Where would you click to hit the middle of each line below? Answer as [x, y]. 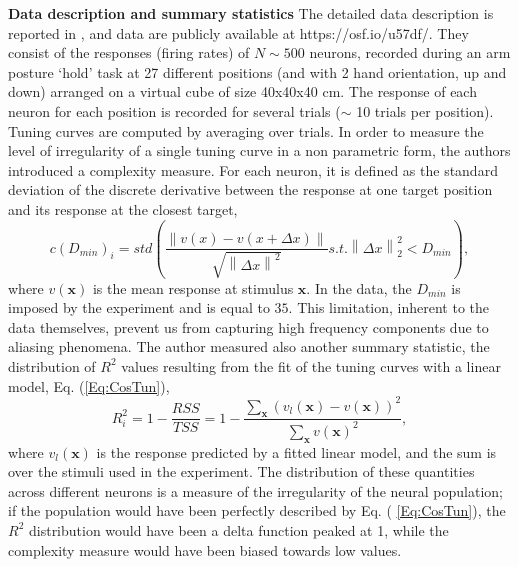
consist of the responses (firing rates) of [129, 52]
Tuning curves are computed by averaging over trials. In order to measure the [246, 130]
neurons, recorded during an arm [410, 52]
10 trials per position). [425, 110]
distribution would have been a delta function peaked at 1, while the [238, 529]
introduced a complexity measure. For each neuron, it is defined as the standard [253, 169]
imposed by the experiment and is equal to [139, 307]
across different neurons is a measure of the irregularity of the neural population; [255, 490]
